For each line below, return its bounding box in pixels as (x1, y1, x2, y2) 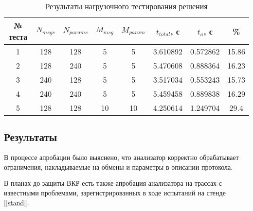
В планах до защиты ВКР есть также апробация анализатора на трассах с (4, 178, 222, 188)
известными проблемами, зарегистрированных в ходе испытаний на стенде (4, 187, 226, 197)
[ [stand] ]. (4, 197, 30, 207)
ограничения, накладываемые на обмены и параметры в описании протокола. (4, 161, 233, 172)
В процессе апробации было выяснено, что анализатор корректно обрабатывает (4, 152, 239, 162)
